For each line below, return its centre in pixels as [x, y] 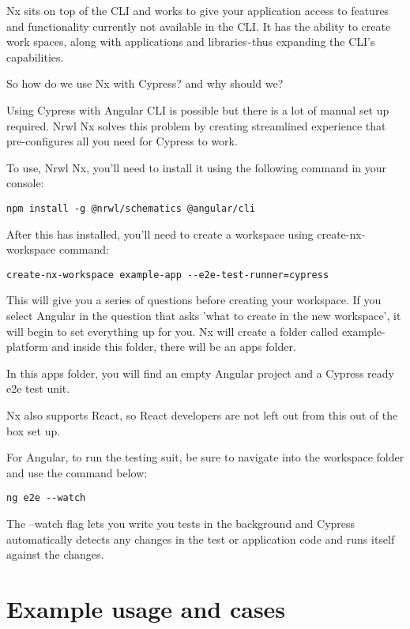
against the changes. [55, 554]
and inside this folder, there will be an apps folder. [174, 347]
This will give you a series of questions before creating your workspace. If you [194, 300]
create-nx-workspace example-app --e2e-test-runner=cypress [168, 275]
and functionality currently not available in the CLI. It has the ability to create [199, 26]
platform [27, 347]
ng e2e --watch [46, 498]
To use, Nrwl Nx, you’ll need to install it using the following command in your [196, 167]
